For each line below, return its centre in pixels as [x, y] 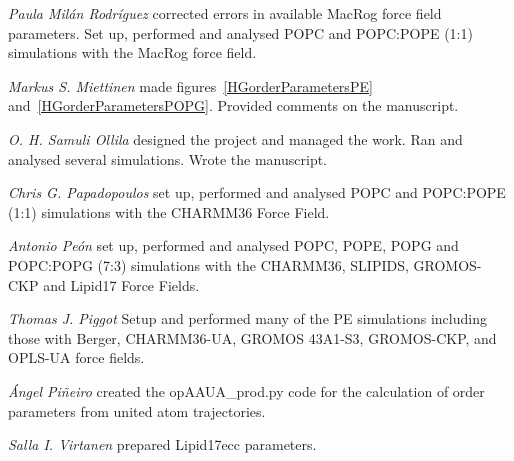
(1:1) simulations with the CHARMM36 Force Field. [169, 211]
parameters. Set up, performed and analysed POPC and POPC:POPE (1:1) [240, 32]
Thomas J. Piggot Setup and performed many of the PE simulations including [247, 318]
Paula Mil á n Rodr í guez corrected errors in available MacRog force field [225, 13]
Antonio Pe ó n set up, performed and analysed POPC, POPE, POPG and [233, 245]
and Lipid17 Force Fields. [121, 284]
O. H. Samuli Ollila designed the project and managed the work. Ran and [235, 138]
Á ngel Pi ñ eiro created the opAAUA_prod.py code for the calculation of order [246, 390]
